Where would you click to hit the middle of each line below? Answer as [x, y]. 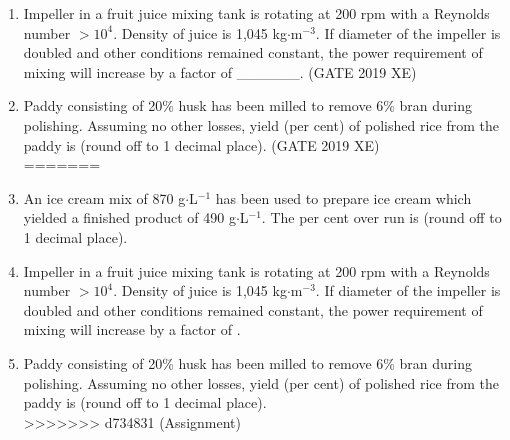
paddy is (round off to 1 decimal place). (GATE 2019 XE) [201, 144]
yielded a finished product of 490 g [129, 217]
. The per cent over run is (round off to [381, 217]
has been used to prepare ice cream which [343, 197]
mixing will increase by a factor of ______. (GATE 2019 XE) [220, 71]
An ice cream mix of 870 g [104, 197]
